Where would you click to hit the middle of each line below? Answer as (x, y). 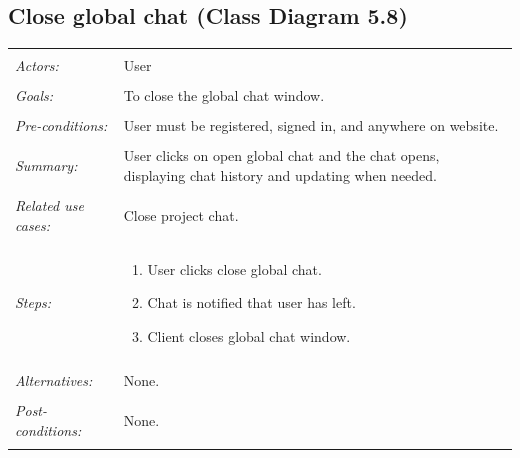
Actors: (37, 65)
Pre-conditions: (61, 125)
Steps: (33, 302)
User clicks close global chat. (234, 268)
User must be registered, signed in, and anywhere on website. (311, 125)
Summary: (46, 165)
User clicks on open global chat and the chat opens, (281, 155)
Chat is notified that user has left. (251, 302)
